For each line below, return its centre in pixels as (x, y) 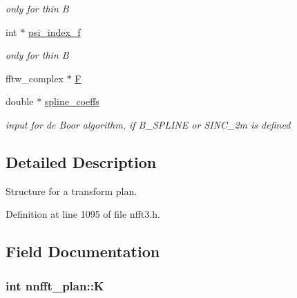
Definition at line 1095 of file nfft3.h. (83, 214)
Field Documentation (83, 251)
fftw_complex (35, 78)
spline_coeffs (72, 101)
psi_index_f (55, 31)
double (20, 101)
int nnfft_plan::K (55, 285)
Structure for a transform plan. (71, 190)
